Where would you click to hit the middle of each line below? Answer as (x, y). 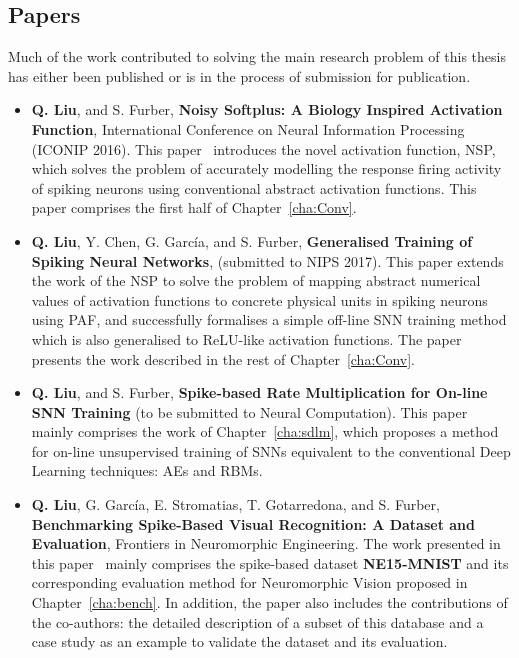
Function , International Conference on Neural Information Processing (248, 128)
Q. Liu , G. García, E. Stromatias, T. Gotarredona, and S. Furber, (235, 504)
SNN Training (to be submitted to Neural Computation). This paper (249, 411)
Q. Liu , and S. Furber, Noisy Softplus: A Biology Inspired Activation (267, 109)
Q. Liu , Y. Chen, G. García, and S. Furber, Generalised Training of (252, 240)
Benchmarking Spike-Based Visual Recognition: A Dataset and (253, 523)
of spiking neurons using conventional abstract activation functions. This (254, 187)
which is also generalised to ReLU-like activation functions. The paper (246, 338)
